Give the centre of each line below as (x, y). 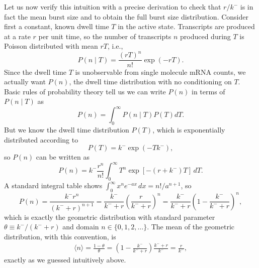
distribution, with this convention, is (60, 236)
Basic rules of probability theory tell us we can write (85, 91)
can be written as (63, 157)
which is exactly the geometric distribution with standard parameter (110, 217)
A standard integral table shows (53, 185)
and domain (81, 227)
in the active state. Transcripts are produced (186, 26)
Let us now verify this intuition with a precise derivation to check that (113, 7)
